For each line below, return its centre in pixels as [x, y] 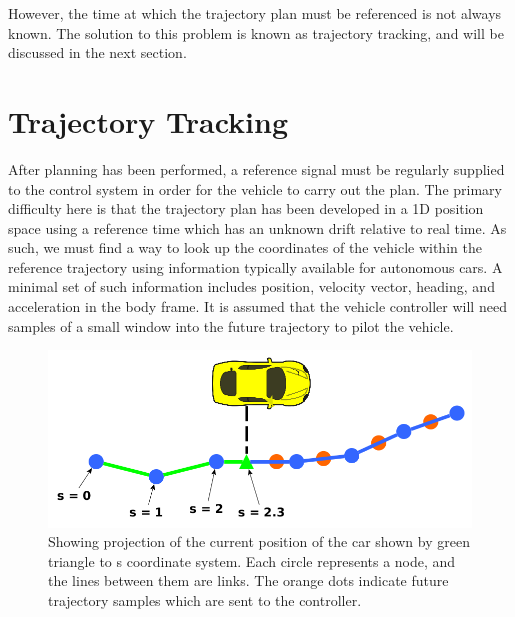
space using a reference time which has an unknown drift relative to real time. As [257, 227]
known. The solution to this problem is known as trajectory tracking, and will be [256, 32]
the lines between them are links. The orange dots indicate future [248, 580]
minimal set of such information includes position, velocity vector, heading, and [251, 286]
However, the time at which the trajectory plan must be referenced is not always [255, 13]
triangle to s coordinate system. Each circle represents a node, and [252, 560]
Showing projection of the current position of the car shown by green [259, 541]
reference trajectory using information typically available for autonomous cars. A [255, 266]
